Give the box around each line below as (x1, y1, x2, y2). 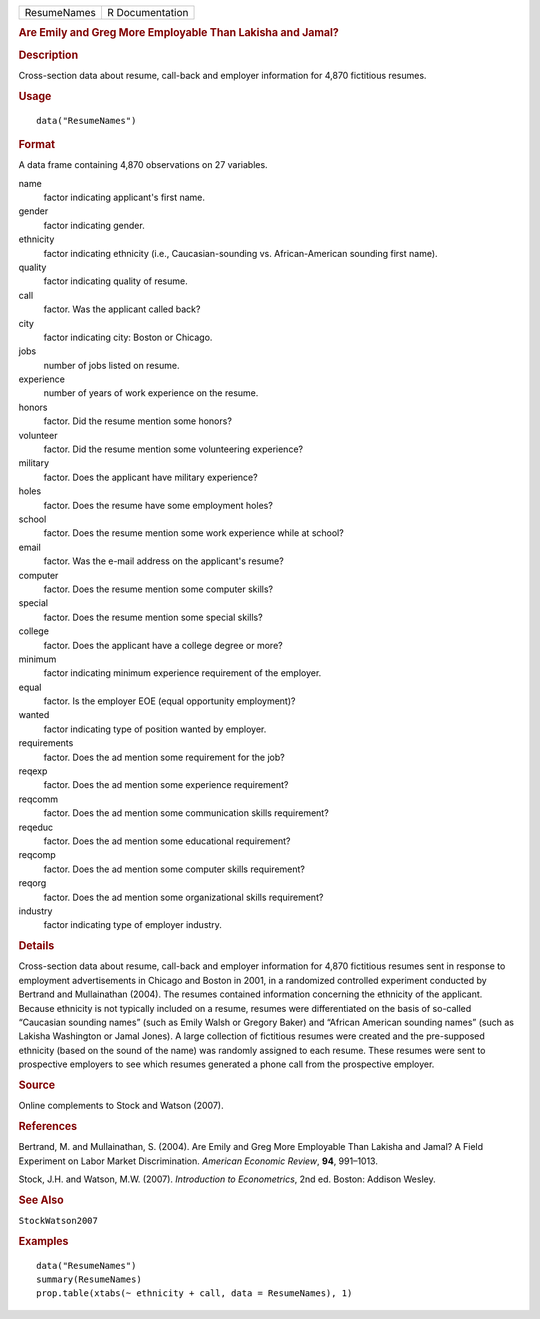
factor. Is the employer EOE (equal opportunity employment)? (43, 695, 296, 707)
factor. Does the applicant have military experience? (43, 471, 259, 483)
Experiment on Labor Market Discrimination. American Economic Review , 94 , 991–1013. (18, 1155, 379, 1167)
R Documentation (106, 6, 189, 19)
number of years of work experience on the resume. (43, 387, 259, 399)
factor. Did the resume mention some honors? (43, 415, 232, 427)
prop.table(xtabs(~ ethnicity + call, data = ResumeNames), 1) (36, 1288, 353, 1299)
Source (18, 1078, 56, 1092)
